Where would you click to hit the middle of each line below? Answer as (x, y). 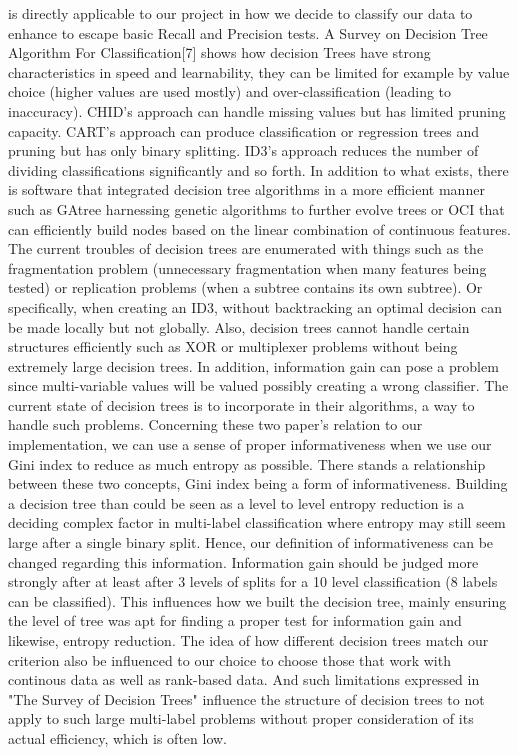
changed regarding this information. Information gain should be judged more (243, 561)
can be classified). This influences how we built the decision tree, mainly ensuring (257, 600)
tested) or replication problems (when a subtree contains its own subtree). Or (245, 287)
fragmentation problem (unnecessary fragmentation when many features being (247, 267)
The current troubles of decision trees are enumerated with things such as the (246, 248)
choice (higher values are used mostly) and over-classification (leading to (230, 91)
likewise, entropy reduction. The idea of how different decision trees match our (248, 640)
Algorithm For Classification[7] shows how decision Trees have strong (219, 52)
